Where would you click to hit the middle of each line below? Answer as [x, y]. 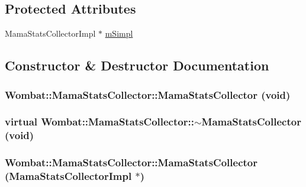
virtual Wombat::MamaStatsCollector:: [99, 122]
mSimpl [119, 33]
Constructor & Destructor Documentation [137, 65]
